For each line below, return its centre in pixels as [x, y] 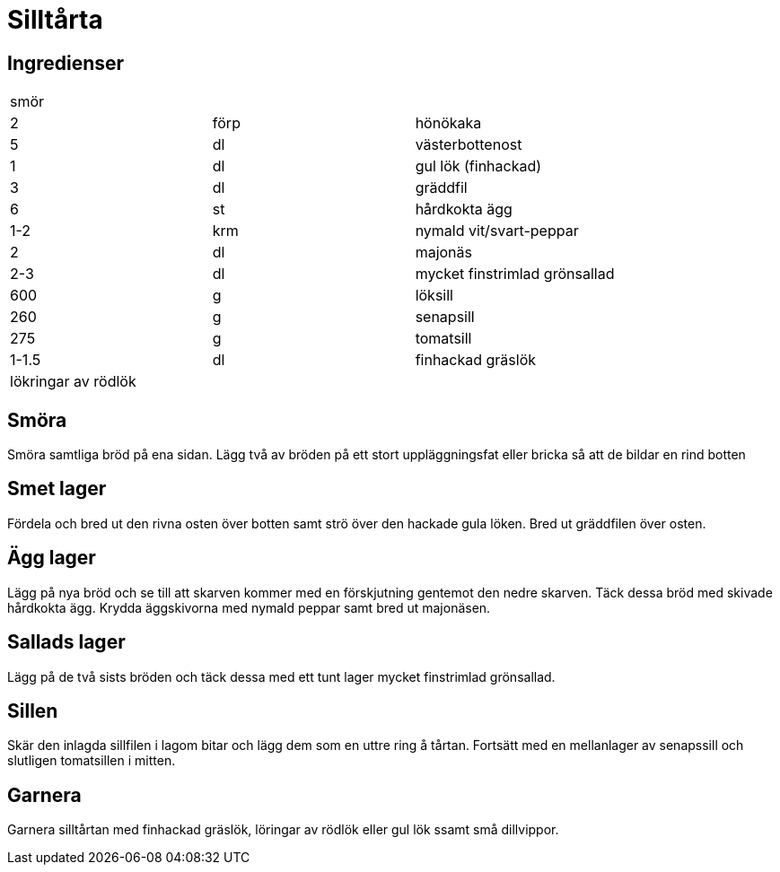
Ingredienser [66, 63]
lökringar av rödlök [73, 382]
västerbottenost [469, 145]
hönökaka [448, 123]
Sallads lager [66, 642]
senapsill [445, 317]
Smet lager [57, 489]
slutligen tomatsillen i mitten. [92, 761]
